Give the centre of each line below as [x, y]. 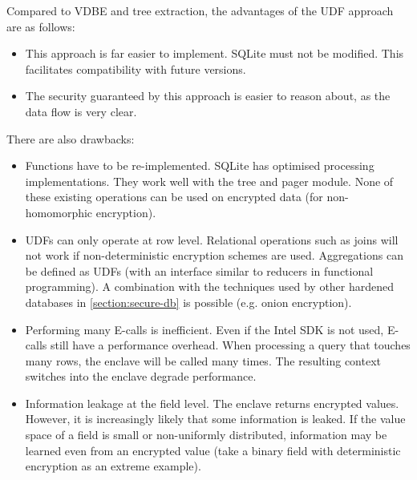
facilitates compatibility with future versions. [136, 69]
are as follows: [41, 26]
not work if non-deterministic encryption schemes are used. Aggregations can [214, 255]
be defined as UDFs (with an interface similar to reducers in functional [199, 270]
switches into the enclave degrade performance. [141, 376]
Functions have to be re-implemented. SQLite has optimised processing [200, 165]
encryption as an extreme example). [113, 466]
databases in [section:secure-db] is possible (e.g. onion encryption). [188, 302]
